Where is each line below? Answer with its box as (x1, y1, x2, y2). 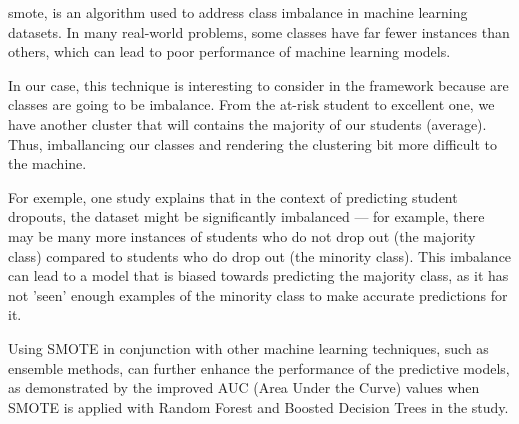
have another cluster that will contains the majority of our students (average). (8, 113, 487, 134)
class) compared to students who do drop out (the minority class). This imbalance (8, 245, 512, 266)
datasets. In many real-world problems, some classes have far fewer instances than (8, 21, 510, 42)
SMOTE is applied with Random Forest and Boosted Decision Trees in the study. (8, 396, 509, 417)
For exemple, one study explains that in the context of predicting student (8, 186, 458, 207)
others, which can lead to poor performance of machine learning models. (8, 41, 451, 62)
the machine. (8, 153, 87, 174)
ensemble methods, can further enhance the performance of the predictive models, (8, 357, 510, 378)
